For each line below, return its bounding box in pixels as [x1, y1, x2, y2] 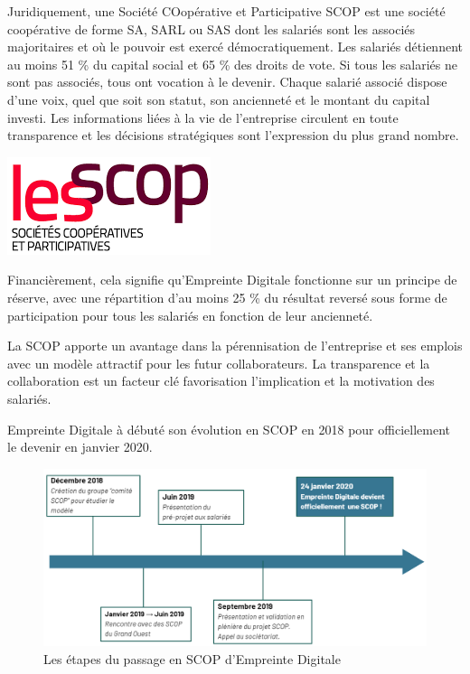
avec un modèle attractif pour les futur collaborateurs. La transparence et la [7, 353, 430, 372]
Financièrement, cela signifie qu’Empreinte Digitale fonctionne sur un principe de [7, 270, 457, 289]
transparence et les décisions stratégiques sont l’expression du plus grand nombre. [7, 126, 459, 145]
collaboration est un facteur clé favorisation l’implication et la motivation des [7, 371, 435, 390]
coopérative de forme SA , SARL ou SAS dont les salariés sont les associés [7, 19, 416, 38]
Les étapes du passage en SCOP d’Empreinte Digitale [43, 649, 341, 668]
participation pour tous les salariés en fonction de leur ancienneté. [7, 305, 373, 324]
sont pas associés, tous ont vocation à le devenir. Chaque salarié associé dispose [7, 72, 447, 91]
